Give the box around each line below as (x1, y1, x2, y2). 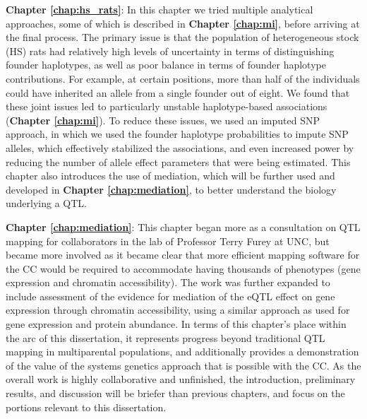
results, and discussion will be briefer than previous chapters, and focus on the (6, 386, 345, 401)
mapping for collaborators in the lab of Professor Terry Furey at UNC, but (6, 233, 330, 248)
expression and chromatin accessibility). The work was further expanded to (6, 275, 330, 290)
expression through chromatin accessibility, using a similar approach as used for (6, 302, 350, 317)
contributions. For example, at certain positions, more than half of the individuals (6, 71, 360, 85)
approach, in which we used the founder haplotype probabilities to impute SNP (6, 126, 349, 141)
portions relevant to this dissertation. (6, 399, 167, 414)
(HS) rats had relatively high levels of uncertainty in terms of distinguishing (6, 43, 335, 58)
